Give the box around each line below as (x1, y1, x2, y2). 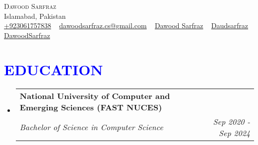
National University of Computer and (19, 90, 170, 101)
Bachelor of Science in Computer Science (19, 121, 163, 133)
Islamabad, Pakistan (4, 10, 66, 21)
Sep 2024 (219, 127, 250, 139)
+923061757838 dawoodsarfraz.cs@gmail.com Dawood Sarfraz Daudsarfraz (4, 20, 249, 31)
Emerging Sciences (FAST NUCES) (19, 101, 162, 113)
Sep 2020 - (213, 115, 250, 127)
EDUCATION (4, 59, 103, 79)
